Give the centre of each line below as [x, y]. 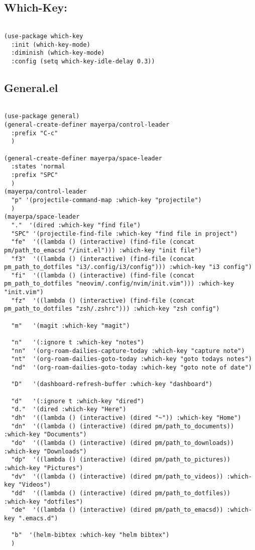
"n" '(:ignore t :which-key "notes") [78, 343]
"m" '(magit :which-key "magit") [71, 326]
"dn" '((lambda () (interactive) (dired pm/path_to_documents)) [123, 426]
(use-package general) [42, 116]
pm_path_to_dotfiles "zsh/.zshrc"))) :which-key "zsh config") [112, 309]
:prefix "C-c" [35, 133]
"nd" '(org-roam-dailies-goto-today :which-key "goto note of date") [132, 368]
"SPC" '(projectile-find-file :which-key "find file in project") [124, 234]
